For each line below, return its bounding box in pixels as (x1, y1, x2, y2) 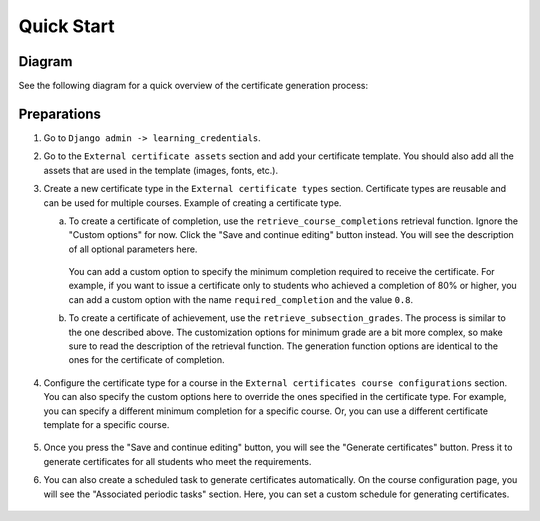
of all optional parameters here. (68, 243, 198, 255)
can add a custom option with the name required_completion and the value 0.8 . (68, 293, 414, 305)
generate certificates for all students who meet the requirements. (43, 455, 312, 467)
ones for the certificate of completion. (68, 354, 225, 366)
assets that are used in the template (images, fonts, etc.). (43, 164, 279, 176)
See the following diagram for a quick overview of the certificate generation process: (18, 80, 369, 92)
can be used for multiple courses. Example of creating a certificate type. (43, 196, 342, 209)
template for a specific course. (43, 419, 170, 430)
